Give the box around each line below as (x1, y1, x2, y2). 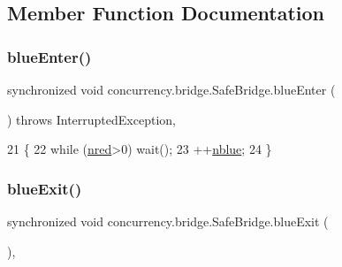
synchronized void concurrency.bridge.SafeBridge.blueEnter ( (7, 80, 336, 98)
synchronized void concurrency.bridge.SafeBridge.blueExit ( (7, 212, 329, 230)
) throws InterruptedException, (7, 110, 176, 128)
